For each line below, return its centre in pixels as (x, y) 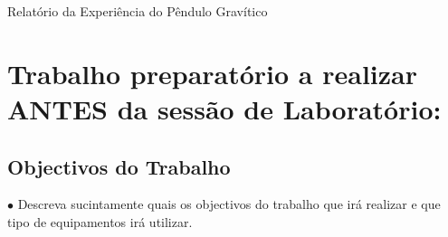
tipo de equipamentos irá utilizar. (100, 221)
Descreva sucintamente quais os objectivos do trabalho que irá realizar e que (229, 204)
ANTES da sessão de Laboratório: (224, 108)
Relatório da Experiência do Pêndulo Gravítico (138, 11)
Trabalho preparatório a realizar (213, 73)
